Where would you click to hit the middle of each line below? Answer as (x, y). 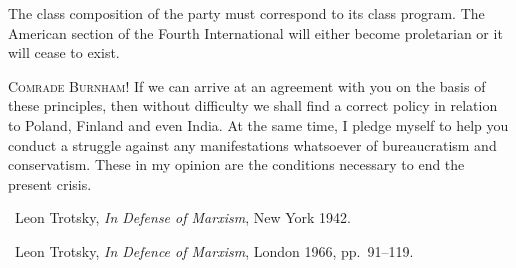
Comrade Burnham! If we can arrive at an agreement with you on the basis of (247, 85)
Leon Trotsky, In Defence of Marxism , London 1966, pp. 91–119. (214, 250)
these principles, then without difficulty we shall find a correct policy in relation (253, 105)
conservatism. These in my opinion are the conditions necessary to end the (236, 164)
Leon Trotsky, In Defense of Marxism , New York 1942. (182, 217)
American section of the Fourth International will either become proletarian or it (255, 32)
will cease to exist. (64, 52)
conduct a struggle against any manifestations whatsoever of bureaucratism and (252, 144)
